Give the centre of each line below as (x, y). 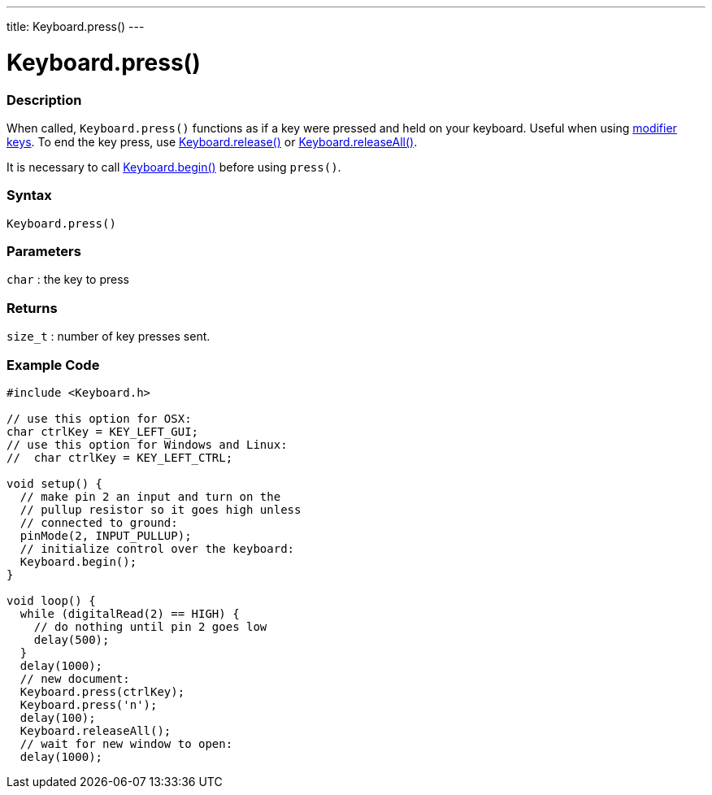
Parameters (44, 251)
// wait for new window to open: (126, 743)
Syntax (29, 195)
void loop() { (51, 600)
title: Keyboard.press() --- (76, 26)
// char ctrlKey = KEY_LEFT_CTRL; (120, 457)
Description (44, 100)
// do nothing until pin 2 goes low (150, 626)
